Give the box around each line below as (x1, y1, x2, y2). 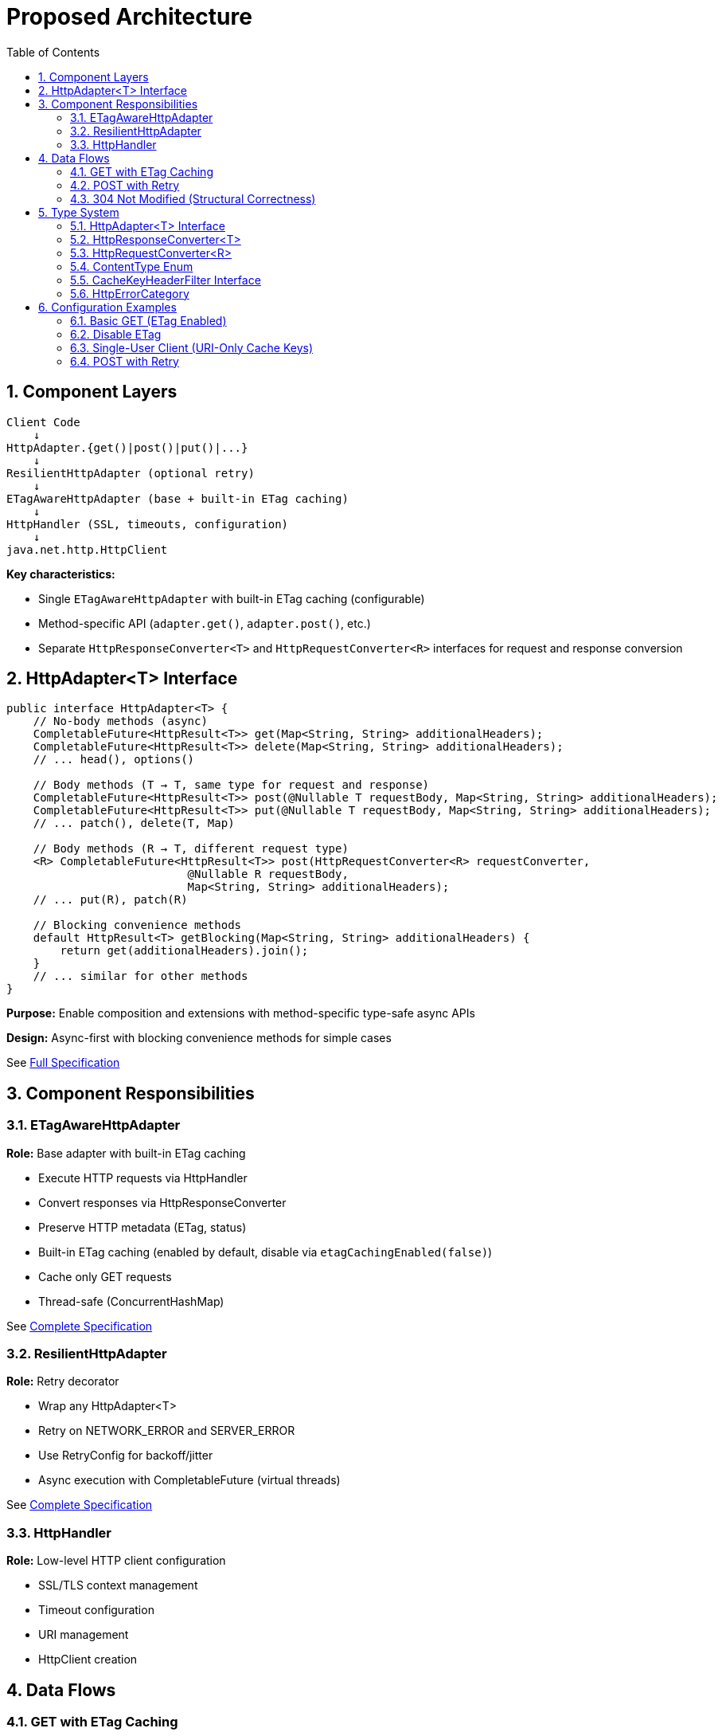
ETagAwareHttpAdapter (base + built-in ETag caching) (6, 492, 349, 505)
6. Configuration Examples (38, 300, 177, 314)
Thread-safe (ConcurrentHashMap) (38, 1294, 224, 1308)
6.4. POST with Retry (70, 354, 179, 368)
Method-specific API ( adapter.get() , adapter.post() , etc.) (38, 616, 371, 630)
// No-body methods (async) (33, 715, 208, 728)
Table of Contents (6, 45, 100, 59)
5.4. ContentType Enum (70, 259, 193, 273)
